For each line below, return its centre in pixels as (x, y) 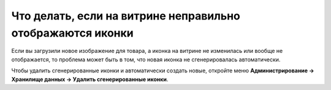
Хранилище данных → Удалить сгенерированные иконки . (90, 79)
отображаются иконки (73, 33)
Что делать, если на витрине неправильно (126, 16)
